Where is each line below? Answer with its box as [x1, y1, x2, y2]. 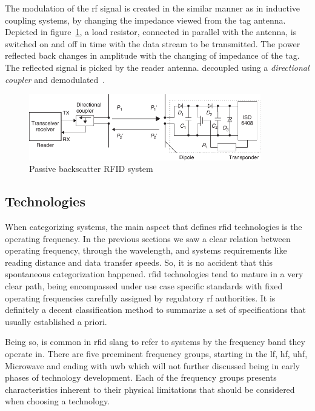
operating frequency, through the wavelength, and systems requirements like [5, 244, 287, 257]
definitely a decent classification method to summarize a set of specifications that [5, 303, 307, 316]
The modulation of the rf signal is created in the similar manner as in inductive [5, 2, 300, 14]
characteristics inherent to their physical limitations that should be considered [5, 383, 295, 395]
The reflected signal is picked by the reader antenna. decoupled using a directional [5, 61, 310, 73]
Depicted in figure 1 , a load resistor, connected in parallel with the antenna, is [5, 25, 297, 38]
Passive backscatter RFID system [29, 162, 153, 175]
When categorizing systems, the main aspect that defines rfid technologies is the [5, 220, 302, 233]
